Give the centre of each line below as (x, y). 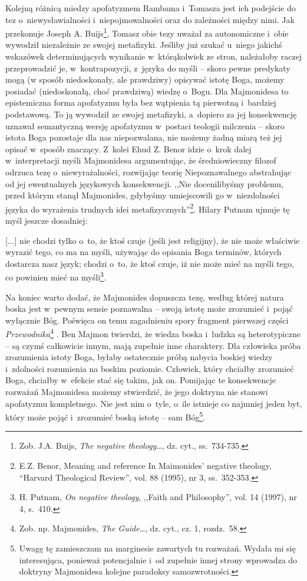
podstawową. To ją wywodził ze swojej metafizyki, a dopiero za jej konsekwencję (151, 114)
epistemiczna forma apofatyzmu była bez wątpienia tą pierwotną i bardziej (141, 102)
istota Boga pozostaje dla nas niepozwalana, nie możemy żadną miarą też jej (144, 137)
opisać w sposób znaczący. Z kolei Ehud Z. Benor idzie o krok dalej (128, 148)
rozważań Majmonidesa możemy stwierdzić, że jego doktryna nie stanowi (137, 392)
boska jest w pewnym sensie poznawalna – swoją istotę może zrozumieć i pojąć (149, 309)
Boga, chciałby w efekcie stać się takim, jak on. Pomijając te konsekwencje (141, 380)
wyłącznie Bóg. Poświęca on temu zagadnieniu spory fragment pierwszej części (147, 320)
